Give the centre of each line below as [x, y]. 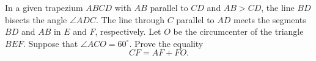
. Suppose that [51, 43]
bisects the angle [36, 19]
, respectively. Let [128, 31]
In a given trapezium [44, 7]
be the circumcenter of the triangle [238, 31]
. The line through [130, 19]
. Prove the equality [166, 43]
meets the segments [270, 19]
